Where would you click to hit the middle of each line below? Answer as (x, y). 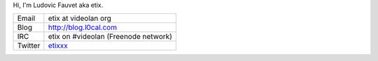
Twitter (29, 46)
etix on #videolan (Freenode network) (110, 37)
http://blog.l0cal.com (83, 28)
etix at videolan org (80, 19)
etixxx (58, 46)
